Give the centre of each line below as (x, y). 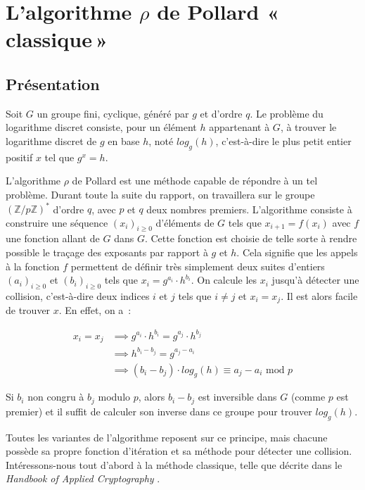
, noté (161, 140)
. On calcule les (224, 280)
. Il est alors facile (319, 296)
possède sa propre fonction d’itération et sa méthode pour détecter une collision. (179, 451)
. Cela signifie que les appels (297, 252)
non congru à (56, 397)
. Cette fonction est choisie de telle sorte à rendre (251, 238)
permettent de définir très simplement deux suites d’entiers (198, 266)
